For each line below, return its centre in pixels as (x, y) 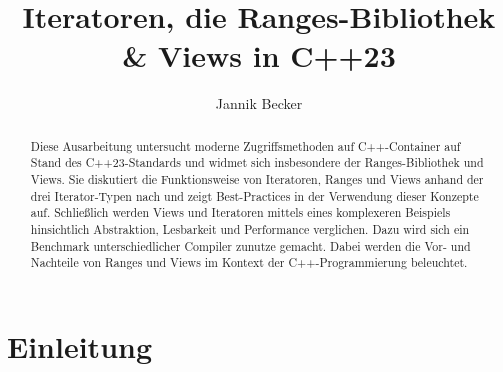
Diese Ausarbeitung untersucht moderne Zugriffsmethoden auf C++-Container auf (245, 145)
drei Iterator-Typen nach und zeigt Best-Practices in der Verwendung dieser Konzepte (254, 195)
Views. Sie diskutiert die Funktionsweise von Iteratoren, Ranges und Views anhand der (257, 179)
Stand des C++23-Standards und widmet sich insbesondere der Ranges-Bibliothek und (257, 162)
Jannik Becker (259, 103)
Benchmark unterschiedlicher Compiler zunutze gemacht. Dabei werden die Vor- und (250, 245)
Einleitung (80, 345)
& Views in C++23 (259, 55)
